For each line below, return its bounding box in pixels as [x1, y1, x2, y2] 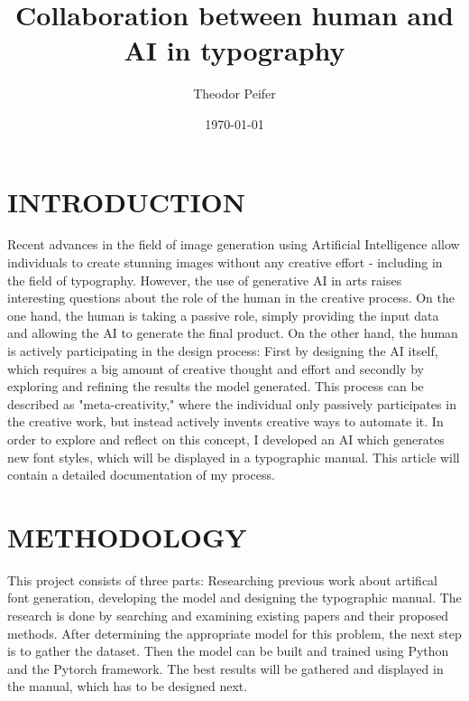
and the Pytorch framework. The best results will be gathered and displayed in [7, 659, 444, 678]
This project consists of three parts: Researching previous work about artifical [7, 570, 438, 589]
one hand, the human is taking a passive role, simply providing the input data [7, 305, 439, 324]
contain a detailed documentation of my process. [7, 465, 275, 484]
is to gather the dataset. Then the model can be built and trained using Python [7, 641, 449, 660]
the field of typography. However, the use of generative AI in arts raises [7, 270, 402, 289]
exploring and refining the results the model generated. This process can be [7, 377, 424, 396]
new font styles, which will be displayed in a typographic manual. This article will [7, 447, 460, 466]
